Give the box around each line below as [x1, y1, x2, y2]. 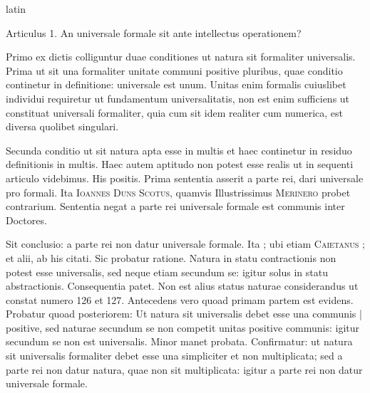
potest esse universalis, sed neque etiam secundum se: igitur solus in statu [6, 264, 328, 279]
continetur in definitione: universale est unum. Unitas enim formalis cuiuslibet [6, 77, 346, 92]
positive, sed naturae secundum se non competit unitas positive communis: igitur [6, 320, 360, 335]
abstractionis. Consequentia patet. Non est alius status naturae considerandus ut [6, 278, 359, 293]
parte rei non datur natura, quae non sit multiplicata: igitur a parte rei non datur [6, 362, 363, 377]
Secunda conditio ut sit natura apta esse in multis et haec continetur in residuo [6, 142, 352, 157]
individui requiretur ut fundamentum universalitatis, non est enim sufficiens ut [6, 90, 350, 105]
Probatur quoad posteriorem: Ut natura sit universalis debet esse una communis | [6, 306, 362, 321]
